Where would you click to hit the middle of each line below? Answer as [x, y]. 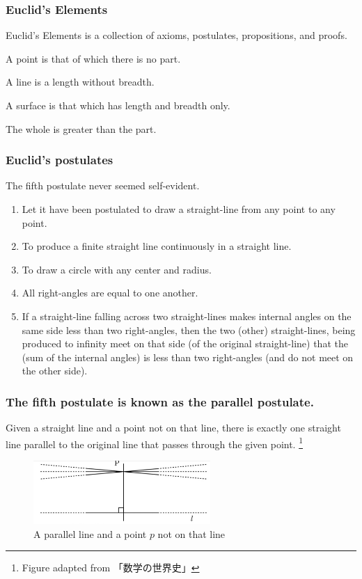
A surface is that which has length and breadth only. [118, 105]
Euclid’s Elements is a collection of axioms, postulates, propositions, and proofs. [176, 35]
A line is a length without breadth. [80, 82]
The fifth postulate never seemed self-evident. [103, 185]
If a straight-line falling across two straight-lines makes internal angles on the [187, 316]
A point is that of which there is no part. [93, 58]
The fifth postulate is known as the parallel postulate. [160, 401]
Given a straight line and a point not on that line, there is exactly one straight [173, 428]
